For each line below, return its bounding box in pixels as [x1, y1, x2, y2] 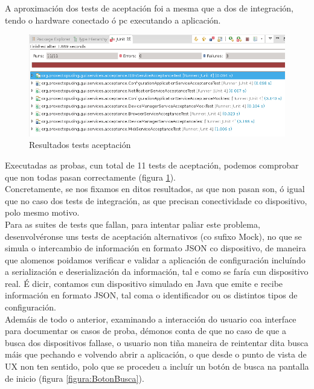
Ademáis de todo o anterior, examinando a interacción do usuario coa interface [5, 312, 296, 325]
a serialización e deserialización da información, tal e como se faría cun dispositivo [5, 265, 309, 278]
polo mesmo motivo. [5, 206, 80, 219]
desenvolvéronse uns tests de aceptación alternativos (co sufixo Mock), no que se [5, 230, 302, 242]
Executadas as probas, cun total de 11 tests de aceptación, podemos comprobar [5, 158, 299, 171]
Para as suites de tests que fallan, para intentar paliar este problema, [5, 217, 260, 230]
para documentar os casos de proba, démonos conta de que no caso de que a [5, 324, 286, 337]
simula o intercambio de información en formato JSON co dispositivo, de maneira [5, 242, 306, 254]
